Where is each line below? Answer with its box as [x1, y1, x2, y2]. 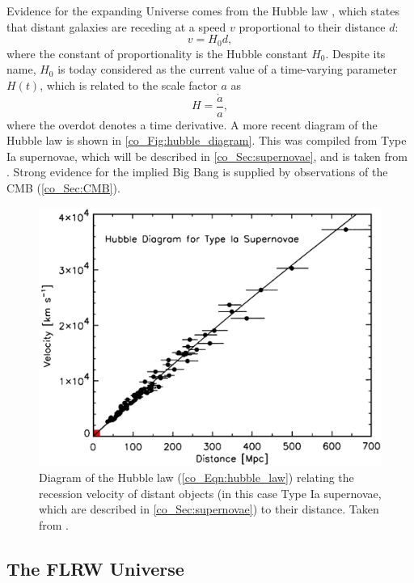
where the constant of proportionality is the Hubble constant [6, 44, 308, 61]
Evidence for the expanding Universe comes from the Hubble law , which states [6, 2, 399, 19]
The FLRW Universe [6, 556, 184, 581]
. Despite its [325, 44, 386, 61]
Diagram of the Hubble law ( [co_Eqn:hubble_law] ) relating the [39, 468, 354, 485]
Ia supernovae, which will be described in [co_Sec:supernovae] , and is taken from [6, 147, 408, 164]
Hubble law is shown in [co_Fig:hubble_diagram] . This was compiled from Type [6, 132, 407, 149]
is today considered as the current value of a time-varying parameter [57, 61, 397, 78]
